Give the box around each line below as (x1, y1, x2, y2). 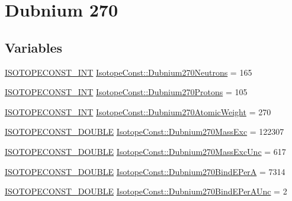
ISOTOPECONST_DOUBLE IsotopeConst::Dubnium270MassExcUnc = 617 (5, 145, 286, 157)
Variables (5, 38, 63, 56)
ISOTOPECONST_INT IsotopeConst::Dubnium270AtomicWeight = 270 (5, 105, 271, 118)
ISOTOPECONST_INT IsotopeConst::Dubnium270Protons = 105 (5, 86, 248, 98)
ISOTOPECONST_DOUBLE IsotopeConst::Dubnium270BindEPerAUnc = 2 (5, 185, 287, 197)
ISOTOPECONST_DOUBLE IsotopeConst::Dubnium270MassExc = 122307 (5, 125, 284, 138)
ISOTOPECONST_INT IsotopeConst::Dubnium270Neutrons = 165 (5, 66, 252, 78)
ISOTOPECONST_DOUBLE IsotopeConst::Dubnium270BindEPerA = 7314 (5, 165, 285, 177)
